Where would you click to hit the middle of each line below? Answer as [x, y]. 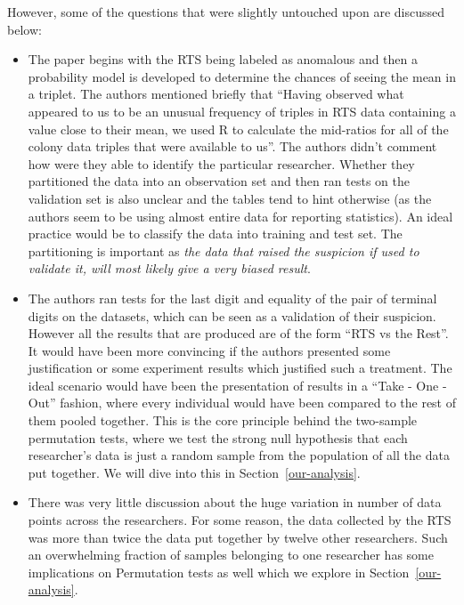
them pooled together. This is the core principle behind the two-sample [223, 420]
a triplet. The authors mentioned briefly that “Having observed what [216, 94]
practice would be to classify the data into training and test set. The [215, 234]
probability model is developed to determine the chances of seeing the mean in [242, 76]
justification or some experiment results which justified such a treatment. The [240, 368]
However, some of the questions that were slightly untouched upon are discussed [226, 12]
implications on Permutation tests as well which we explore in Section [219, 572]
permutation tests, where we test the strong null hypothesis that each [218, 437]
